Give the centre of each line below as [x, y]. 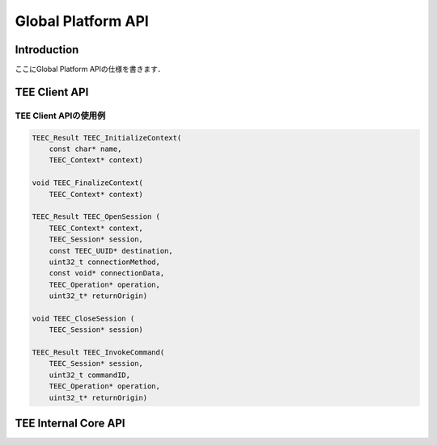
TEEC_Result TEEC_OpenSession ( [96, 217]
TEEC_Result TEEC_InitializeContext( [107, 138]
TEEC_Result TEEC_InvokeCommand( [98, 353]
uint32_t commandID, [90, 375]
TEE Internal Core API [70, 424]
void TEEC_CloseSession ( [83, 318]
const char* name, [85, 149]
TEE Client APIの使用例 [60, 115]
